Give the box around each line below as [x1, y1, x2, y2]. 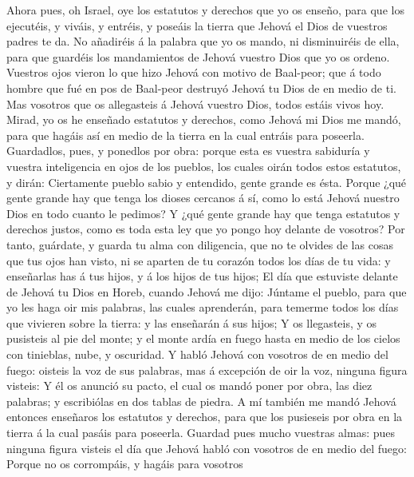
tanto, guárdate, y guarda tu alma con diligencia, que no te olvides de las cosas [6, 236, 393, 252]
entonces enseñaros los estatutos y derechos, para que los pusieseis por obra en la [6, 408, 403, 425]
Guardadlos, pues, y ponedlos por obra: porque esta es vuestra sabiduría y [6, 142, 370, 159]
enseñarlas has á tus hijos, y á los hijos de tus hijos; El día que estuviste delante [6, 268, 398, 284]
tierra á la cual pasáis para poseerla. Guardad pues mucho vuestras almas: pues [6, 424, 396, 441]
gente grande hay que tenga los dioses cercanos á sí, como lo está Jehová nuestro [6, 189, 400, 206]
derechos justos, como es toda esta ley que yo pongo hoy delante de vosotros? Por [6, 221, 405, 237]
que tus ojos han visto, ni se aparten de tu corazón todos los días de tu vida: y [6, 252, 391, 268]
